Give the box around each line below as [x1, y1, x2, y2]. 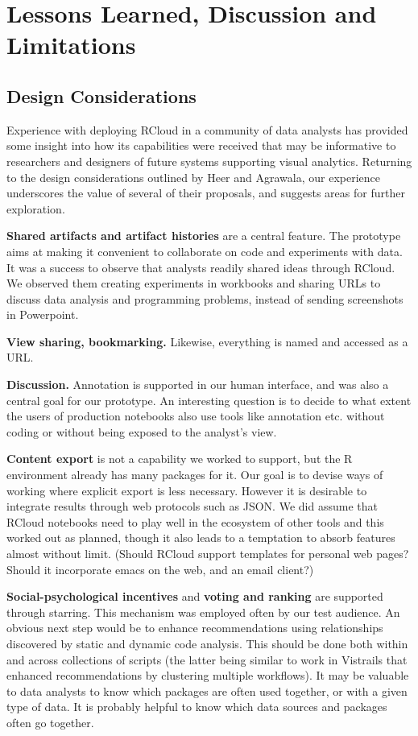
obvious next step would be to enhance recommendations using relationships [6, 619, 383, 636]
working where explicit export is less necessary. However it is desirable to [6, 482, 367, 498]
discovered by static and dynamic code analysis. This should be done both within [6, 635, 408, 651]
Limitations [6, 28, 136, 61]
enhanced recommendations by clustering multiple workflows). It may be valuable [6, 667, 409, 684]
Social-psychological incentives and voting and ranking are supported [6, 588, 383, 605]
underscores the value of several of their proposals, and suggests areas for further [6, 184, 405, 201]
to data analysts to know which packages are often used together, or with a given [6, 682, 408, 699]
